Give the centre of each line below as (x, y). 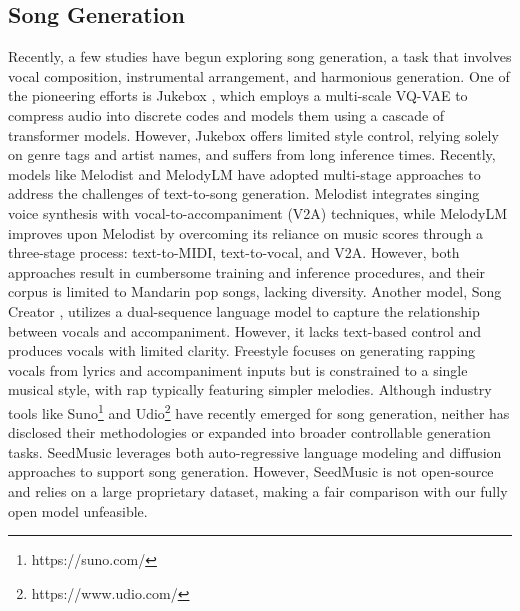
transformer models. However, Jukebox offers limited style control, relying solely (253, 134)
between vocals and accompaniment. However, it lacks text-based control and (245, 330)
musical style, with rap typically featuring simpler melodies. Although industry (250, 389)
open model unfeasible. (78, 510)
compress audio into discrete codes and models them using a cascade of (226, 114)
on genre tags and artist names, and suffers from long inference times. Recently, (252, 154)
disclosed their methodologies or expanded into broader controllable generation (249, 432)
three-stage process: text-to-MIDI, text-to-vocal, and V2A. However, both (234, 252)
